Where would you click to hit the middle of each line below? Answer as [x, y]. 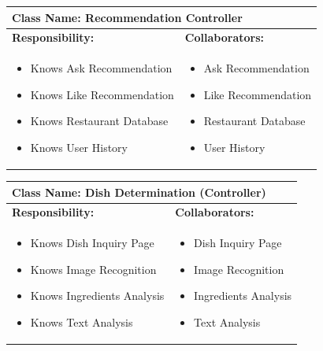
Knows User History [79, 147]
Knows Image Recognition [93, 269]
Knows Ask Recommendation [101, 68]
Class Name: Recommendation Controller [127, 17]
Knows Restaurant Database [99, 121]
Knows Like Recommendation [102, 94]
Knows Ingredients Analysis [97, 296]
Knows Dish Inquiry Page [92, 243]
